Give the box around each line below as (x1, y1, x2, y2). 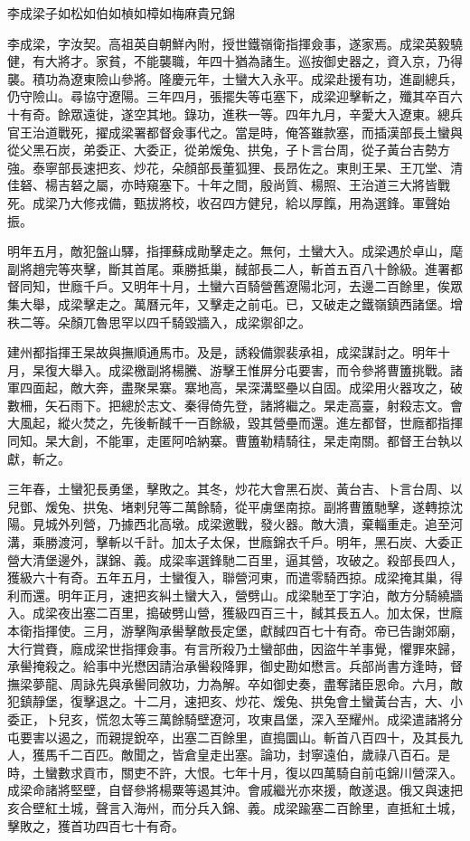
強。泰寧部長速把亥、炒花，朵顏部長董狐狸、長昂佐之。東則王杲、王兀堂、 (7, 157, 450, 176)
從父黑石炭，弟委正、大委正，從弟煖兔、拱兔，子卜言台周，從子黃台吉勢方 (7, 140, 450, 159)
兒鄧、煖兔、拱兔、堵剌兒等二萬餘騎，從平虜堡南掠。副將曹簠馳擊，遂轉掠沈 (7, 496, 463, 515)
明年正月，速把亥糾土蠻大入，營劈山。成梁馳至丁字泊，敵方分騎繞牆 (57, 585, 463, 604)
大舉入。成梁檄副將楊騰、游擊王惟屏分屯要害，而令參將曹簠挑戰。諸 (57, 360, 463, 379)
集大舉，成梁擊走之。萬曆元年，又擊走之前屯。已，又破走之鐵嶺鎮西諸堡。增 (7, 294, 463, 313)
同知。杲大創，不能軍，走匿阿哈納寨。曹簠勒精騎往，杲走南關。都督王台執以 (7, 431, 463, 450)
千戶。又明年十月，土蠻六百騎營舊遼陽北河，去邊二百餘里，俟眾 (82, 277, 463, 296)
